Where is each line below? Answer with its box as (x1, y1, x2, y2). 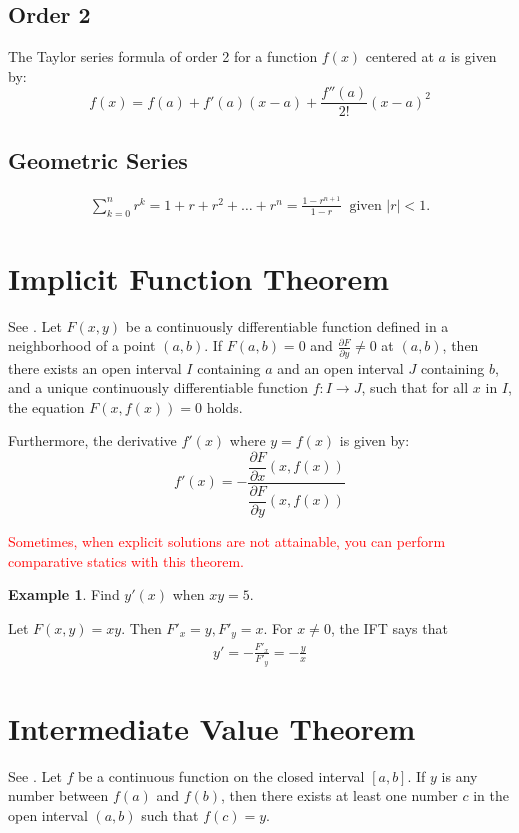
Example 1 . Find (8, 584, 120, 605)
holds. (206, 396, 243, 417)
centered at (365, 46, 434, 67)
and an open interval (277, 357, 404, 378)
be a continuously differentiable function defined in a (125, 315, 449, 336)
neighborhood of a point (8, 335, 156, 356)
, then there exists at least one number (221, 785, 458, 806)
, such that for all (361, 377, 469, 398)
